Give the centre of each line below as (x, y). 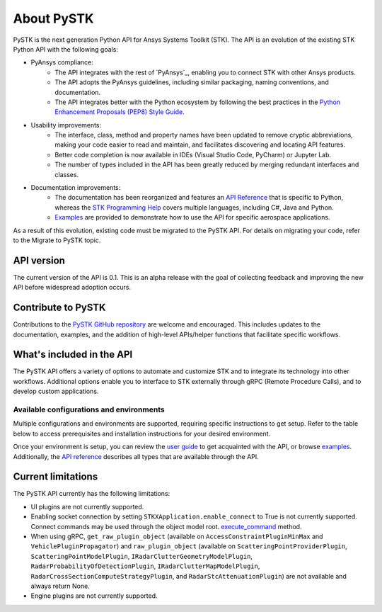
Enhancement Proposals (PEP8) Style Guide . (120, 112)
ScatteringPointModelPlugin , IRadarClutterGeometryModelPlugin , (141, 556)
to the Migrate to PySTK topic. (57, 240)
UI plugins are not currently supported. (87, 506)
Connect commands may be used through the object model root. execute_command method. (166, 526)
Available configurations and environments (89, 409)
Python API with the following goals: (65, 49)
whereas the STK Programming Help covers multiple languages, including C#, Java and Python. (194, 207)
